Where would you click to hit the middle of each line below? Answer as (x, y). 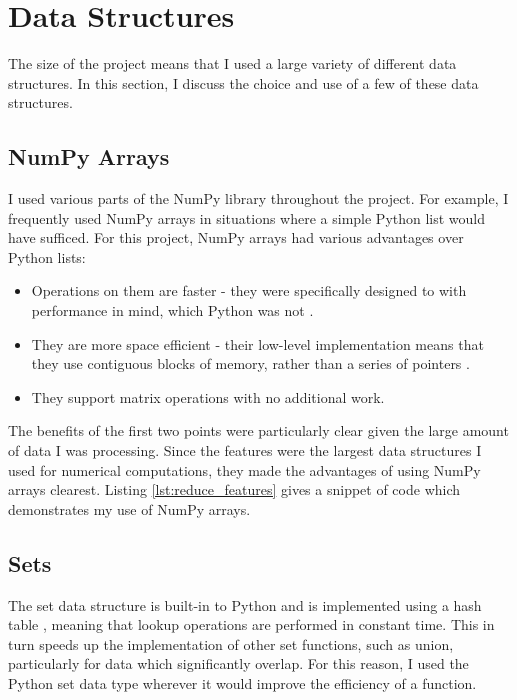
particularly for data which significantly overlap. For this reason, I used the (238, 663)
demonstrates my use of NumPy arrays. (129, 508)
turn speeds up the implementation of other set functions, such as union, (231, 643)
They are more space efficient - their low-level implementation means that (257, 343)
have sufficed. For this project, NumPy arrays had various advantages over (236, 237)
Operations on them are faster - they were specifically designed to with (249, 290)
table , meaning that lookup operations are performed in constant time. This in (251, 624)
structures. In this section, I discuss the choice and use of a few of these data (243, 82)
